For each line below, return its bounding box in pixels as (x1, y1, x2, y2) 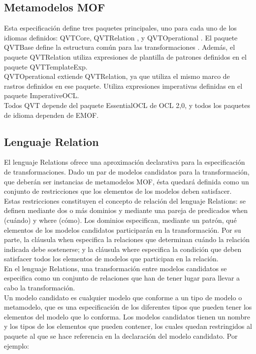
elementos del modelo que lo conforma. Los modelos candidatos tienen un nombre (4, 311, 250, 321)
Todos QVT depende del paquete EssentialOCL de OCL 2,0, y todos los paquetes (4, 100, 250, 110)
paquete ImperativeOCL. (4, 90, 79, 101)
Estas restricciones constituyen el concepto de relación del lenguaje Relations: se (4, 195, 246, 206)
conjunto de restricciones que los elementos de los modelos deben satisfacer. (4, 186, 232, 196)
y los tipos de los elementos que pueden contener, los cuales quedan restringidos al (4, 321, 252, 331)
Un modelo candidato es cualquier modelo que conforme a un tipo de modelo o (4, 292, 242, 302)
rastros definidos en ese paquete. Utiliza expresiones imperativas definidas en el (4, 80, 243, 91)
